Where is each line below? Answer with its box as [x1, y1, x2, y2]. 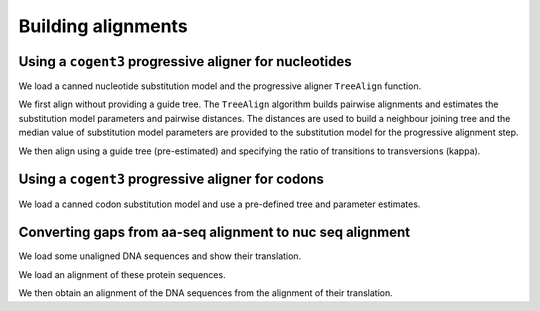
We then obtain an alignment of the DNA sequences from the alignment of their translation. [18, 287, 394, 299]
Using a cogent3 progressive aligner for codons [18, 171, 325, 188]
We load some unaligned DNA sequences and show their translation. [18, 250, 302, 262]
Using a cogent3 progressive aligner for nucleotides [18, 53, 352, 70]
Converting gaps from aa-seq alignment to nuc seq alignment [18, 224, 411, 241]
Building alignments [18, 15, 189, 37]
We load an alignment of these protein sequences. [18, 268, 226, 280]
